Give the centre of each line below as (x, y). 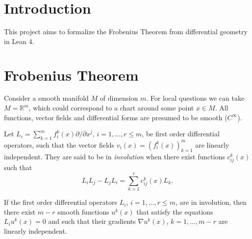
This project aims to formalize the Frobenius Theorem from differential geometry (126, 32)
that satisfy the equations (175, 211)
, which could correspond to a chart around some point (111, 108)
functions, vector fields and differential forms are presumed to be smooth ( (116, 117)
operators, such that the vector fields (59, 144)
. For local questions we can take (195, 98)
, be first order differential (181, 134)
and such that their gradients (92, 221)
